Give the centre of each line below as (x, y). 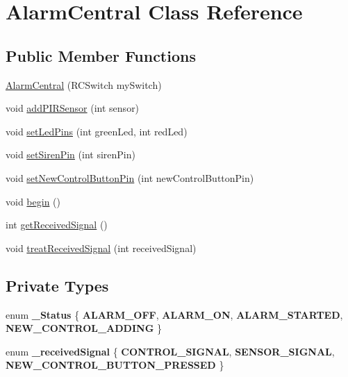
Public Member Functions (101, 55)
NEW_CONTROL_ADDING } (84, 328)
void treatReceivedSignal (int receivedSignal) (101, 248)
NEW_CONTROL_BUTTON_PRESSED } (115, 365)
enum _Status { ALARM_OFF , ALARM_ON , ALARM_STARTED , (174, 314)
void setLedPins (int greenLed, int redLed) (97, 131)
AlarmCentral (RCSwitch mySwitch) (84, 84)
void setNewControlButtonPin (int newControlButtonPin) (130, 177)
